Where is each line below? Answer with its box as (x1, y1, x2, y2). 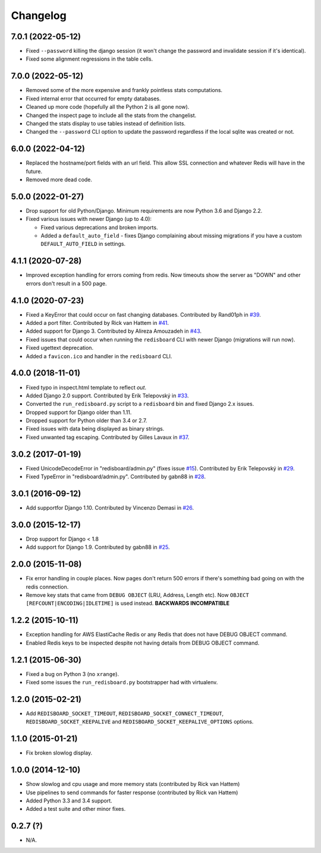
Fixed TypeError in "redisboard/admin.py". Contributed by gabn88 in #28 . (26, 473, 206, 481)
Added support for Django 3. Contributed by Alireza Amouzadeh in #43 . (26, 327, 202, 335)
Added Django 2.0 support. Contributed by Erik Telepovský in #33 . (26, 392, 190, 399)
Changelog (11, 9, 67, 22)
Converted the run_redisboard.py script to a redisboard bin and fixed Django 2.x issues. (26, 400, 254, 407)
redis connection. (26, 583, 69, 590)
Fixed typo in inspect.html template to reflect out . (26, 384, 147, 391)
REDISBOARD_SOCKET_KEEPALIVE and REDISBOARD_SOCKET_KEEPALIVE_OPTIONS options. (26, 718, 254, 725)
